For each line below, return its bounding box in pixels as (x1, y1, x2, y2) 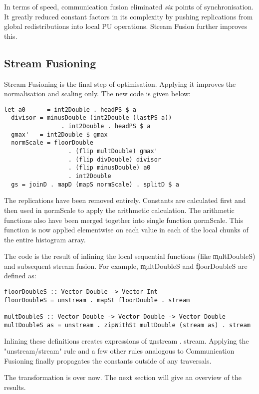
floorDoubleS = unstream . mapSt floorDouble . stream (4, 296, 190, 304)
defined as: (4, 270, 36, 281)
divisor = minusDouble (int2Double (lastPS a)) (11, 114, 172, 122)
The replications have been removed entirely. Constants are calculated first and (4, 195, 246, 205)
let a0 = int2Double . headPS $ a (4, 106, 136, 113)
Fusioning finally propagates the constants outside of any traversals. (4, 355, 212, 366)
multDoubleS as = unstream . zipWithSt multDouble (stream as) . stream (4, 321, 251, 329)
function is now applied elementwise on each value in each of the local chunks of (4, 224, 249, 235)
